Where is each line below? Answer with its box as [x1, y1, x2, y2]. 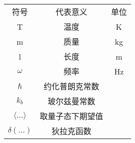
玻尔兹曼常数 [47, 95, 95, 107]
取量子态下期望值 [40, 110, 103, 122]
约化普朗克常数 [44, 80, 99, 92]
